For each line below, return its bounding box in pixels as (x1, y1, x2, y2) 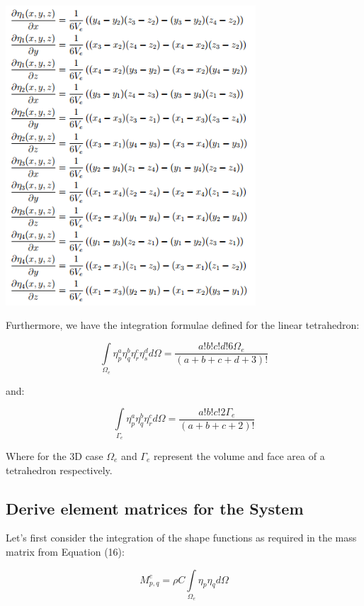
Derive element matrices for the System (6, 497, 304, 519)
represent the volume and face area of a (154, 448, 325, 463)
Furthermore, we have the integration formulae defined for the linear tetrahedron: (6, 318, 360, 332)
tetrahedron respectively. (6, 462, 113, 477)
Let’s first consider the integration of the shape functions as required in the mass (6, 530, 357, 545)
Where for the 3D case (6, 448, 103, 463)
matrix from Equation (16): (6, 544, 125, 559)
